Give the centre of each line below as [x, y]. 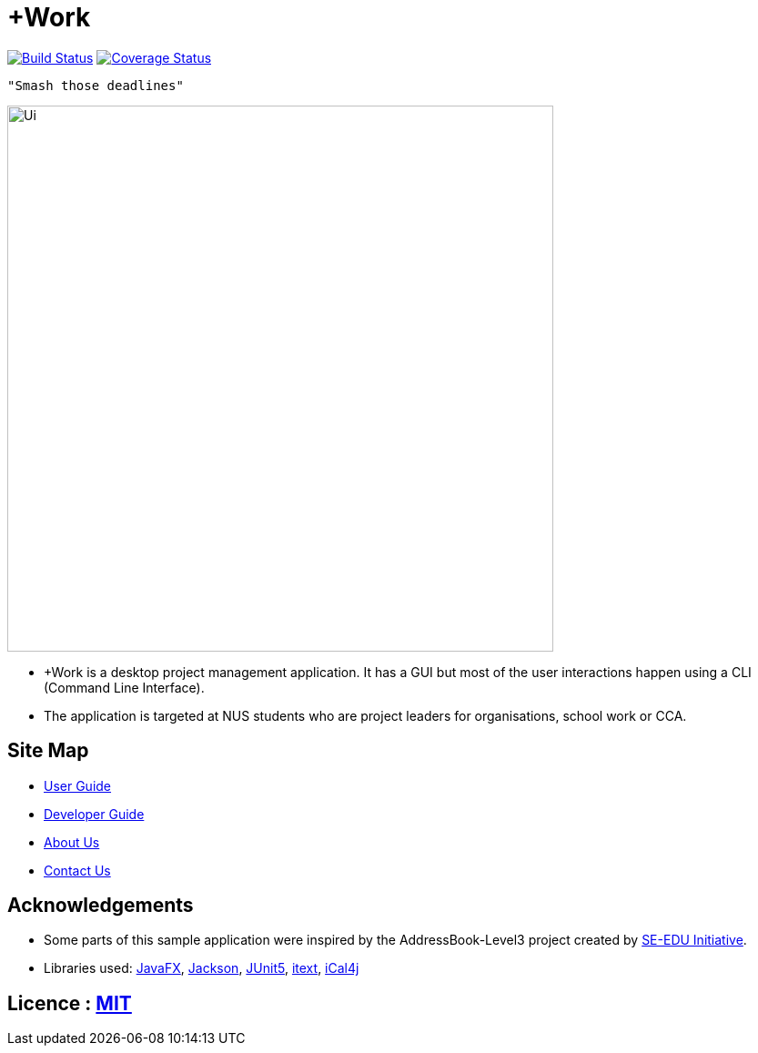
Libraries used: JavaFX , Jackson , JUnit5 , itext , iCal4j [202, 968]
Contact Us [77, 870]
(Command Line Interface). [124, 687]
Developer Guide [94, 814]
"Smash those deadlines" [96, 85]
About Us [72, 842]
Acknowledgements [101, 906]
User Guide [78, 785]
